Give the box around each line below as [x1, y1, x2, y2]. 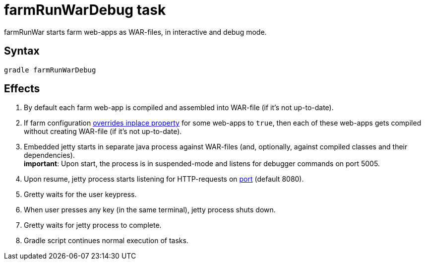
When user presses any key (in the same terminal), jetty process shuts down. [24, 205, 276, 214]
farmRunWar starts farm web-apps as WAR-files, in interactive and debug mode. [4, 27, 267, 36]
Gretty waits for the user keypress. [24, 190, 137, 199]
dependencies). [24, 151, 75, 160]
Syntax [4, 45, 40, 58]
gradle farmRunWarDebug [4, 66, 96, 74]
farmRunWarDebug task [4, 1, 166, 18]
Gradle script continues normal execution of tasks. [24, 236, 188, 245]
